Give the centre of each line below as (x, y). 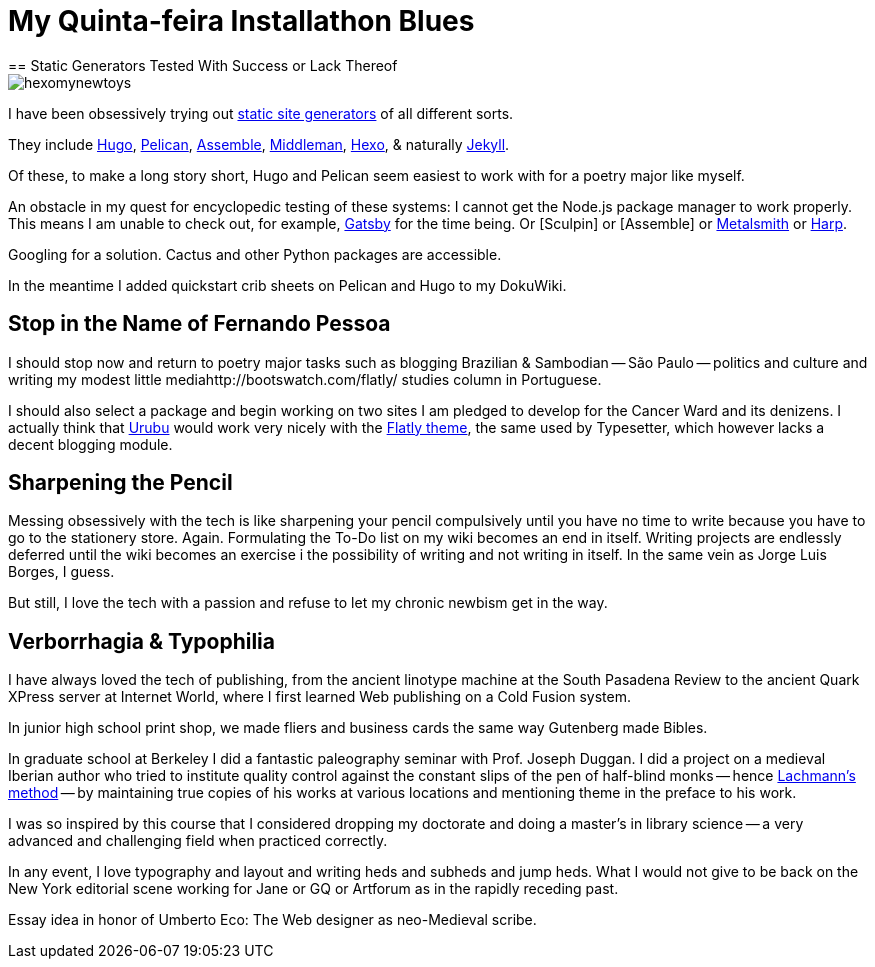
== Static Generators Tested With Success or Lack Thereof (203, 65)
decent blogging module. (90, 444)
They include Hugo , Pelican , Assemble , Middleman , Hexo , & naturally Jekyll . (259, 144)
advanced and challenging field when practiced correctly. (198, 841)
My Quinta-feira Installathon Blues (241, 21)
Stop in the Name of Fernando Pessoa (199, 324)
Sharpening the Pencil (120, 483)
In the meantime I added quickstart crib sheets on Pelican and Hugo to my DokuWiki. (287, 285)
